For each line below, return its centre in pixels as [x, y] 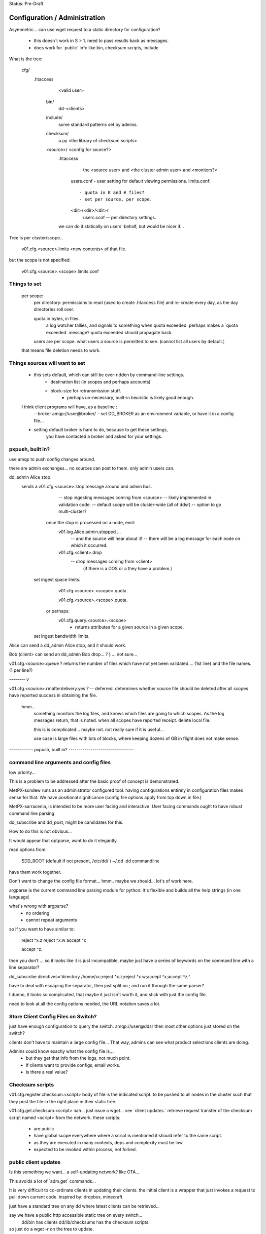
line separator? [24, 967]
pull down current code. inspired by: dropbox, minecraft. [66, 1197]
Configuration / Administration [57, 18]
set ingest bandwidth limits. [62, 636]
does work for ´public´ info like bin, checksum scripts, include [96, 47]
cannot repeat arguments [51, 920]
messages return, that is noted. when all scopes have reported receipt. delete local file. [122, 720]
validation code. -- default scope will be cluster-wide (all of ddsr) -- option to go [140, 504]
